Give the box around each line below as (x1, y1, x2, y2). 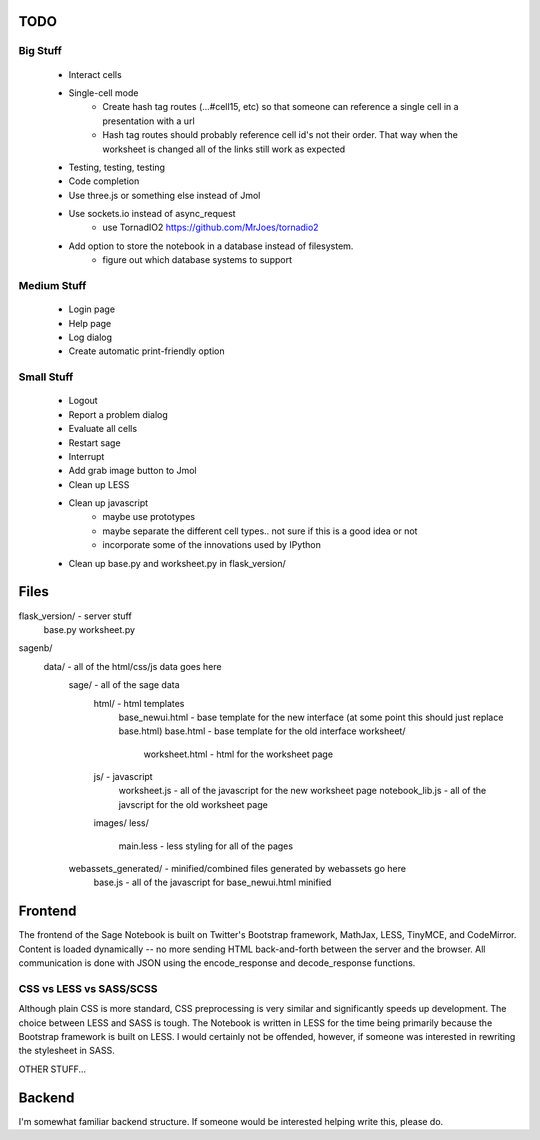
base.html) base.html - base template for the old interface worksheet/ (118, 725, 406, 737)
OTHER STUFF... (18, 1063, 87, 1075)
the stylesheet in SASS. (18, 1045, 115, 1057)
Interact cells (68, 68, 122, 80)
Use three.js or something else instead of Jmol (68, 189, 261, 201)
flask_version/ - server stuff (18, 610, 132, 622)
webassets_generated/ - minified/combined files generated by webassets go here (68, 863, 407, 875)
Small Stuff (18, 370, 74, 384)
